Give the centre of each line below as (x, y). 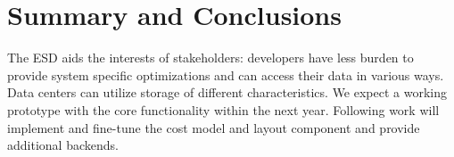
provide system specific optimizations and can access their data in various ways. (226, 74)
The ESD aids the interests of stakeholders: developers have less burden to (210, 58)
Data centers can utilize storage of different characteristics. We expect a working (227, 92)
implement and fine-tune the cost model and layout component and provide (214, 127)
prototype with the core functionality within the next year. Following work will (223, 109)
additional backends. (63, 145)
